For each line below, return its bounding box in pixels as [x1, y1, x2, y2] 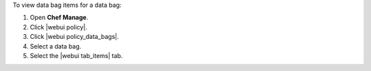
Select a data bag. [30, 42, 82, 51]
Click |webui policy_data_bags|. [30, 33, 120, 41]
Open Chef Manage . [30, 14, 89, 22]
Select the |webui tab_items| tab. [30, 51, 123, 59]
